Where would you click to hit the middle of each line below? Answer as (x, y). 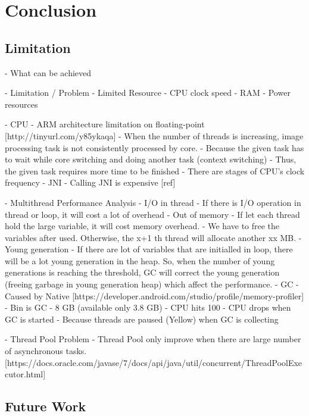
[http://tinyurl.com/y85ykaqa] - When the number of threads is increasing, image (154, 135)
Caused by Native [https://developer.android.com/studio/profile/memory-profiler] (154, 295)
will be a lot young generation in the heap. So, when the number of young (140, 260)
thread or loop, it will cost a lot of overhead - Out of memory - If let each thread (152, 214)
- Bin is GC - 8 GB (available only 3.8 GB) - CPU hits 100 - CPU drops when (148, 307)
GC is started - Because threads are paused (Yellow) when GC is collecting (142, 319)
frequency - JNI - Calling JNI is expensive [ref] (90, 182)
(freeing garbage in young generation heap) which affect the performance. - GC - (152, 284)
